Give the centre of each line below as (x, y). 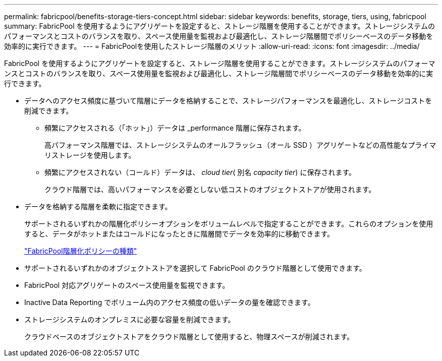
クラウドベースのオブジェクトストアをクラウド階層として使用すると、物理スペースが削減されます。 (189, 337)
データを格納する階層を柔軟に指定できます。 (98, 206)
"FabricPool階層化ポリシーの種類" (81, 251)
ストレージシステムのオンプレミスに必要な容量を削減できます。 (130, 319)
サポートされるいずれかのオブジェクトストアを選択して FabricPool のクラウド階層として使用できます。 (195, 268)
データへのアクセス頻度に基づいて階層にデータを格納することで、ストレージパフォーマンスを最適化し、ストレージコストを (228, 101)
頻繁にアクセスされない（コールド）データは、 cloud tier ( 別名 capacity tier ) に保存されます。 (200, 172)
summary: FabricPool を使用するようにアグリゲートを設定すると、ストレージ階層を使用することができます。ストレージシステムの (219, 26)
